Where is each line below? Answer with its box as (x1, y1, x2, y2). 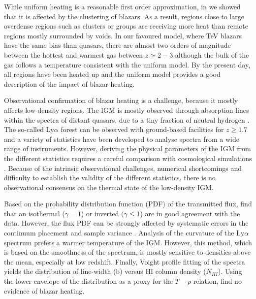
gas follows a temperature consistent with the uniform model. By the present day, (4, 59, 251, 69)
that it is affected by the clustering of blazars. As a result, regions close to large (4, 11, 244, 21)
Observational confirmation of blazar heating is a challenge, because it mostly (4, 95, 238, 105)
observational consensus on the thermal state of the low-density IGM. (4, 182, 214, 192)
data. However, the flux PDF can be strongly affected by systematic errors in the (4, 218, 249, 228)
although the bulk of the (175, 49, 249, 60)
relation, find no (193, 276, 242, 286)
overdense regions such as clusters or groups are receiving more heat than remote (4, 21, 248, 31)
